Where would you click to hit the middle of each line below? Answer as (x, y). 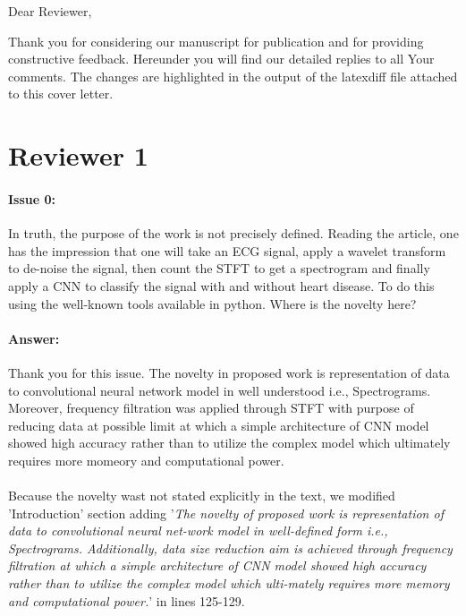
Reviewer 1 (78, 155)
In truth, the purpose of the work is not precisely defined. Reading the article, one (233, 233)
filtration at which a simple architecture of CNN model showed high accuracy (217, 565)
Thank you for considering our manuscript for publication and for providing (216, 41)
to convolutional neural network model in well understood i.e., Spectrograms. (220, 390)
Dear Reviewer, (50, 11)
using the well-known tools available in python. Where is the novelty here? (212, 303)
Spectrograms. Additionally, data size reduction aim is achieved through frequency (230, 548)
